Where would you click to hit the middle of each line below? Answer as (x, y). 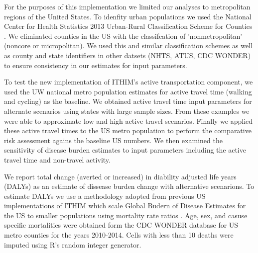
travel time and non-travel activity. (57, 159)
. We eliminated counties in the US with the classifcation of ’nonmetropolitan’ (123, 36)
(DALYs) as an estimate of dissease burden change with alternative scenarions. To (129, 186)
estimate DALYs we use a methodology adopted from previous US (105, 196)
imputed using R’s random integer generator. (73, 244)
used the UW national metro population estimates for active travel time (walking (128, 91)
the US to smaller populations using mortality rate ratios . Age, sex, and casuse (126, 215)
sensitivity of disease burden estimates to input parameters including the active (125, 150)
